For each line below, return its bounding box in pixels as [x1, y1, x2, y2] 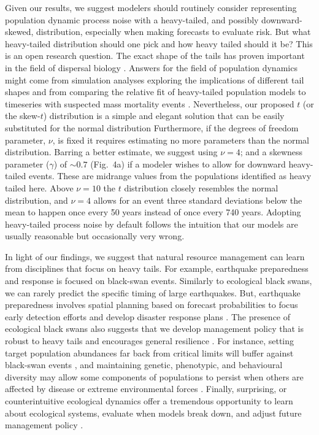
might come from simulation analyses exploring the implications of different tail [5, 73, 304, 86]
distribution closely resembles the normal [124, 181, 279, 194]
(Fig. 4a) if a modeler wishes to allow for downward [90, 157, 286, 170]
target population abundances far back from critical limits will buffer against [5, 346, 294, 359]
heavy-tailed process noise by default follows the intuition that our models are [5, 217, 298, 230]
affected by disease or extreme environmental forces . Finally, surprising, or [5, 382, 287, 395]
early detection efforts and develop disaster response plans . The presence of [5, 310, 291, 323]
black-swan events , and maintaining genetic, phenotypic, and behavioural [5, 358, 283, 371]
